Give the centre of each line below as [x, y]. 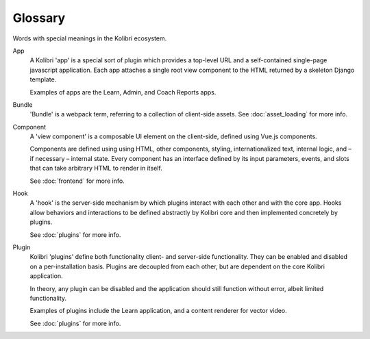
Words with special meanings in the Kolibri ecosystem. [90, 38]
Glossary [39, 18]
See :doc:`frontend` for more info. [77, 181]
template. [43, 79]
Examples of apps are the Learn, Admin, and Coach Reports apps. [123, 92]
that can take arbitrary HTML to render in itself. [96, 168]
